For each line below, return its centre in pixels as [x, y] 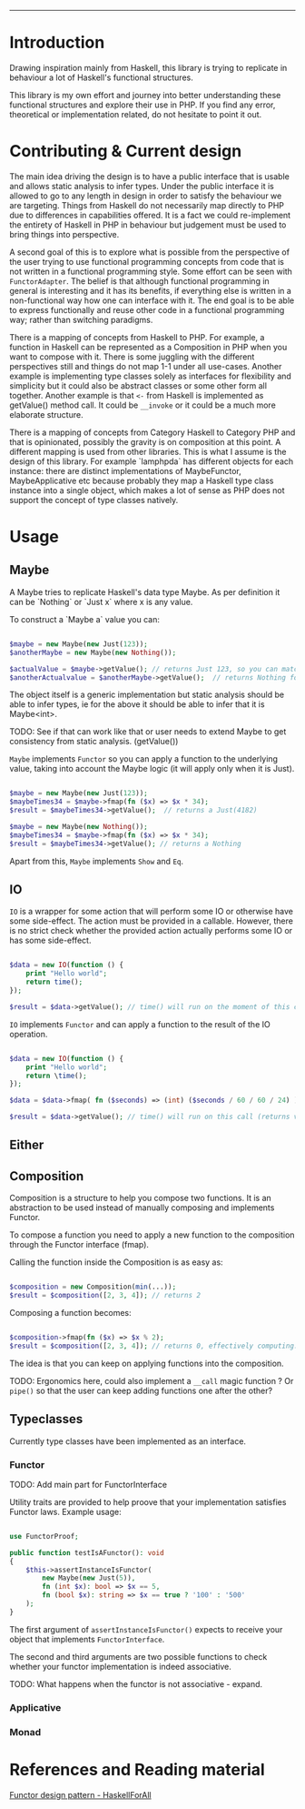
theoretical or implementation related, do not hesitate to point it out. [136, 114]
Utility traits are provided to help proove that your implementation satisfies [148, 1501]
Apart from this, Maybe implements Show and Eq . [97, 861]
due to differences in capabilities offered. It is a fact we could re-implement [150, 215]
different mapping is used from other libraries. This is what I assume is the [148, 451]
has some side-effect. [50, 940]
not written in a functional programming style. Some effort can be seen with [151, 271]
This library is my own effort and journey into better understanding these [145, 95]
